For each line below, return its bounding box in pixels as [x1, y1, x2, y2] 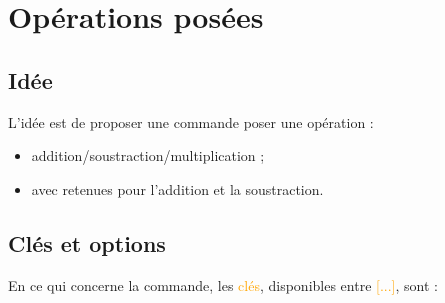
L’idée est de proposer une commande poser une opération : [8, 111, 374, 132]
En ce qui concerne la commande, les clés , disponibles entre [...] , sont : [8, 274, 438, 295]
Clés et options [8, 227, 166, 258]
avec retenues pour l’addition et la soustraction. [31, 178, 324, 199]
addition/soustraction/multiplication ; [31, 145, 265, 166]
